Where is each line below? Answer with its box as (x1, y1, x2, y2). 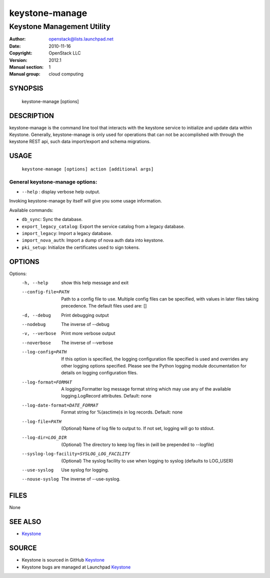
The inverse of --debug (61, 321, 109, 327)
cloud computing (48, 71, 83, 77)
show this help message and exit (61, 280, 128, 286)
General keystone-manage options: (9, 178, 97, 185)
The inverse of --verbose (61, 339, 113, 345)
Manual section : (9, 64, 44, 70)
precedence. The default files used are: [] (61, 303, 147, 309)
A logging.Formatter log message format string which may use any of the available (61, 386, 231, 392)
